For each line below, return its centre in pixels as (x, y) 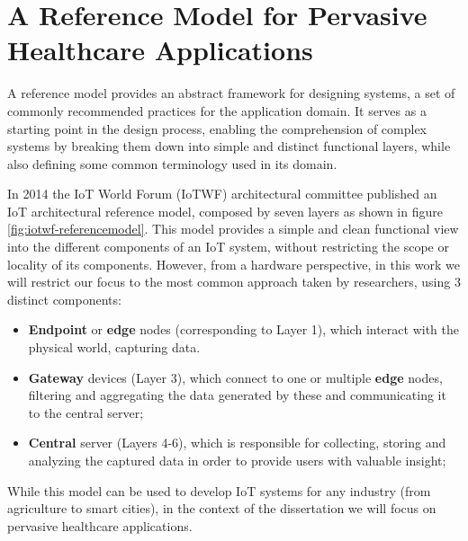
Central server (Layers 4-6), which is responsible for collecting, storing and (237, 443)
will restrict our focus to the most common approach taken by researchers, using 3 (234, 282)
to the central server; (86, 412)
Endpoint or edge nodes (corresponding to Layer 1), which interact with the (243, 329)
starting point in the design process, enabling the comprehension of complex (217, 128)
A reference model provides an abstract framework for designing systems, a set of (231, 93)
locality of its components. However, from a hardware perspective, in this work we (234, 264)
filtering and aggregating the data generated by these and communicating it (237, 395)
